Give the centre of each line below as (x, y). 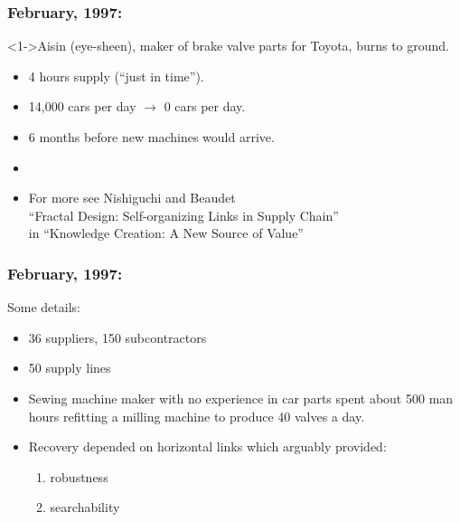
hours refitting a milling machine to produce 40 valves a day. (197, 416)
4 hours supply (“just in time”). (116, 76)
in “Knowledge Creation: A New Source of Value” (166, 233)
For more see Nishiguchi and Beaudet (132, 198)
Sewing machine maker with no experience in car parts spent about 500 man (241, 398)
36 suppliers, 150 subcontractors (117, 337)
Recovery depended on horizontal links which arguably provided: (207, 446)
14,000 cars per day (82, 106)
